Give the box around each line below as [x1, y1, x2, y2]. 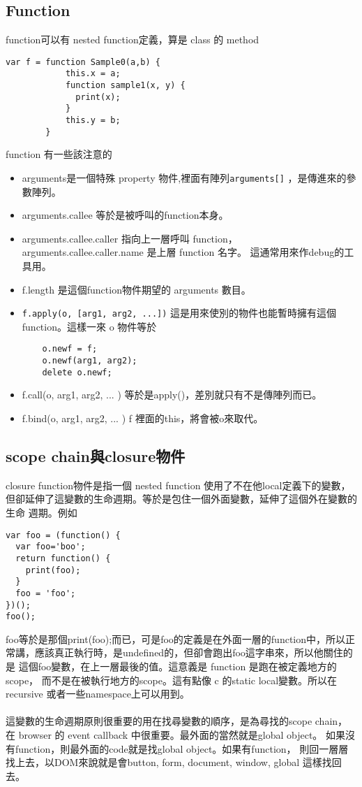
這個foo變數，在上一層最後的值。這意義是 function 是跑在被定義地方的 [18, 659, 337, 674]
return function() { [15, 553, 111, 563]
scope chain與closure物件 [6, 445, 186, 466]
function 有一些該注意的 [6, 147, 112, 161]
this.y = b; [65, 115, 121, 126]
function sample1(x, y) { [65, 80, 186, 91]
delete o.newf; [42, 367, 112, 377]
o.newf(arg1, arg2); [42, 356, 137, 366]
